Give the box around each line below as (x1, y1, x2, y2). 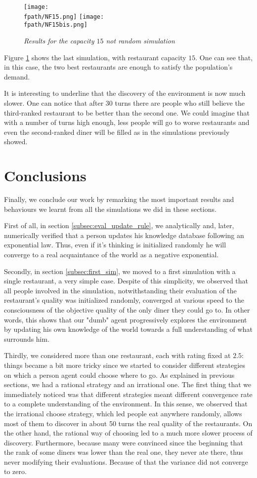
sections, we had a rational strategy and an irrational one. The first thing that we (4, 379, 252, 390)
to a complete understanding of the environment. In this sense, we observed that (4, 398, 248, 409)
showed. (4, 136, 28, 147)
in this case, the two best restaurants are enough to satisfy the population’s (4, 62, 233, 72)
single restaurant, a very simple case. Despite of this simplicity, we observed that (4, 276, 249, 286)
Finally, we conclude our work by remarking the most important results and (4, 194, 234, 204)
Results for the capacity (24, 35, 94, 45)
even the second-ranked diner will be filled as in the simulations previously (4, 126, 230, 137)
